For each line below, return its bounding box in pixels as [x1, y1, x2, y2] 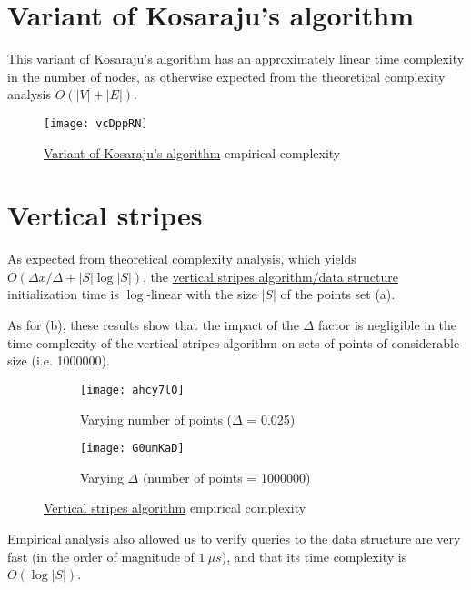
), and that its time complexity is [221, 546, 407, 565]
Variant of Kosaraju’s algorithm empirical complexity [44, 143, 341, 162]
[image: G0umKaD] [80, 442, 185, 455]
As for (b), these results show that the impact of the [7, 315, 299, 335]
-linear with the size [146, 285, 257, 304]
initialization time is [7, 285, 119, 304]
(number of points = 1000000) [142, 467, 311, 486]
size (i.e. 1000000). [7, 351, 110, 370]
